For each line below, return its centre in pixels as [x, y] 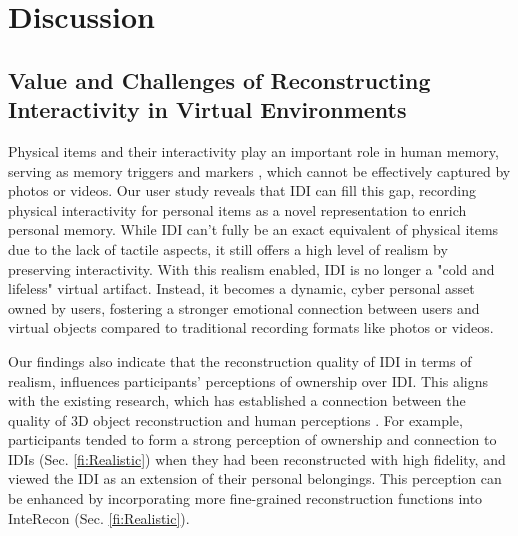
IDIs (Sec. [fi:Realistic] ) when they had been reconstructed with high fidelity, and [257, 458]
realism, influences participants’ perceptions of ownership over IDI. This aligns [248, 380]
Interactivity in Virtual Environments [207, 109]
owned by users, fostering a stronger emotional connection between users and [244, 307]
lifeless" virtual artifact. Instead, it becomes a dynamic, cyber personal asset [241, 288]
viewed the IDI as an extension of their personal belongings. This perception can [255, 478]
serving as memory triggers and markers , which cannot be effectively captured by [259, 170]
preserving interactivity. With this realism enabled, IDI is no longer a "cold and [251, 268]
